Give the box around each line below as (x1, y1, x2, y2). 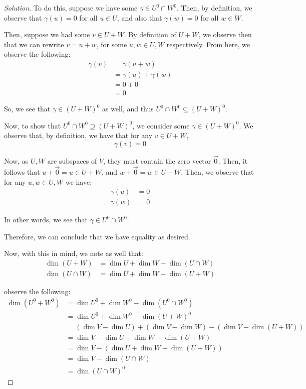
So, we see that (4, 103, 51, 114)
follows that (4, 166, 40, 177)
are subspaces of (47, 156, 97, 166)
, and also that (117, 12, 162, 23)
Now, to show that (4, 120, 61, 131)
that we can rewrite (4, 39, 64, 49)
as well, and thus (102, 103, 154, 114)
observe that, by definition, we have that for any (4, 130, 153, 141)
